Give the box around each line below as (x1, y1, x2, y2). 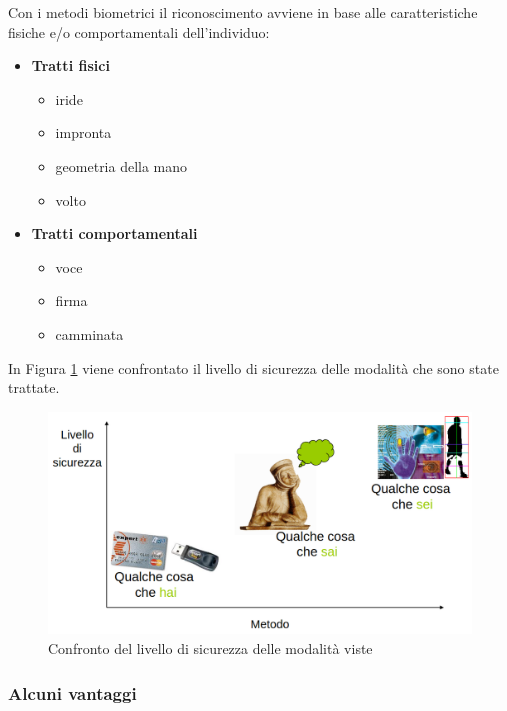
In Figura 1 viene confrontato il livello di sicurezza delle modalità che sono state (8, 357, 499, 378)
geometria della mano (55, 155, 188, 176)
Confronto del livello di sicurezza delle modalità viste (48, 638, 373, 659)
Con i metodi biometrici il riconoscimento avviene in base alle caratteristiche (8, 2, 478, 22)
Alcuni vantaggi (8, 680, 137, 705)
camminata (55, 323, 124, 344)
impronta (55, 122, 112, 143)
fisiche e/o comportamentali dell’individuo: (8, 21, 270, 42)
